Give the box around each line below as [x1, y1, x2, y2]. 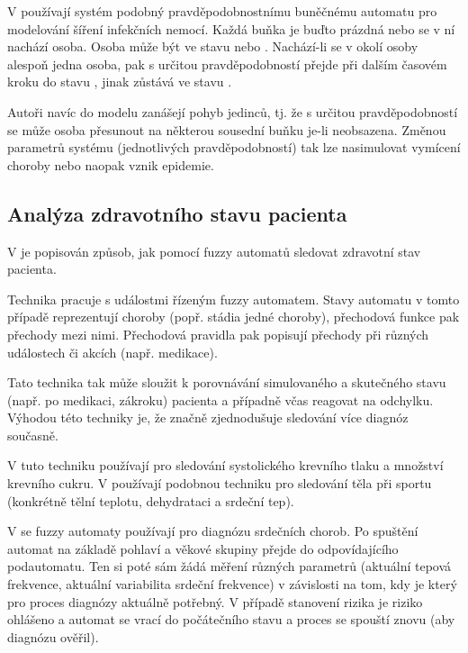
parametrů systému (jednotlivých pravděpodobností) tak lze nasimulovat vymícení [7, 138, 461, 157]
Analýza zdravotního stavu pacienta [7, 199, 347, 227]
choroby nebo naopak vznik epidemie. [7, 155, 214, 174]
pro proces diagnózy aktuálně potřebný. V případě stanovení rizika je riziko [7, 592, 423, 611]
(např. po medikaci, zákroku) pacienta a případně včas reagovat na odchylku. [7, 390, 434, 409]
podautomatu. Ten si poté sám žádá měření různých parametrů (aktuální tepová [7, 557, 452, 576]
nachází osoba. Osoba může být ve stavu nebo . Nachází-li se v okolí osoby [7, 37, 418, 56]
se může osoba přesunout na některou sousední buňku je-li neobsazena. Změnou [7, 120, 446, 139]
